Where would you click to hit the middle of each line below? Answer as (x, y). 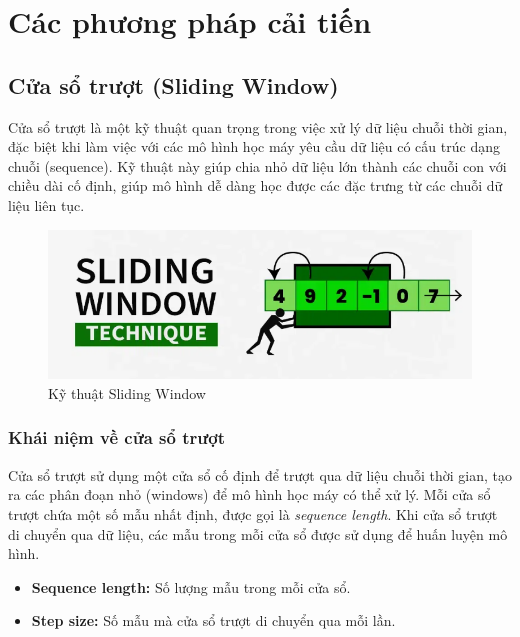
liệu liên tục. (46, 204)
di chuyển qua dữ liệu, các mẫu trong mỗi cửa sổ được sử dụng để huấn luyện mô (258, 533)
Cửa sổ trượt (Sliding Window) (173, 84)
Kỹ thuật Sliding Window (127, 392)
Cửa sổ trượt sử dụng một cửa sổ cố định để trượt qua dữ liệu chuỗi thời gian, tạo (260, 474)
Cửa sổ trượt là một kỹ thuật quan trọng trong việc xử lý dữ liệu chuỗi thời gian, (258, 126)
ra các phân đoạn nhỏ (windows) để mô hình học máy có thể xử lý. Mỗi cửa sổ (249, 494)
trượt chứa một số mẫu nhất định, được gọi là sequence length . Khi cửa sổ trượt (253, 513)
